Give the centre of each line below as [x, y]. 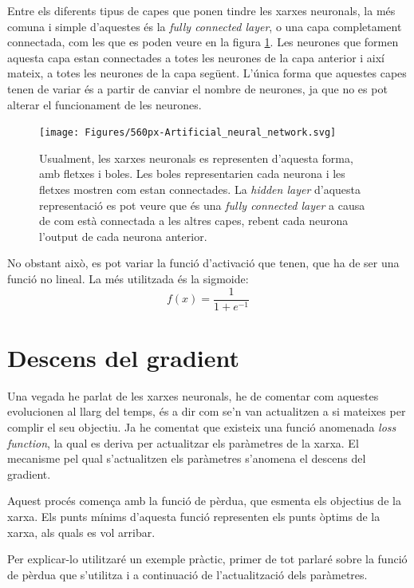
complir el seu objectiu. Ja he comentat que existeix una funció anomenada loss [202, 426]
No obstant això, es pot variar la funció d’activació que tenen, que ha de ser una [203, 263]
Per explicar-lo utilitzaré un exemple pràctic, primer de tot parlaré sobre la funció [207, 559]
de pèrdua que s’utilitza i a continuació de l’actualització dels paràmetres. [187, 574]
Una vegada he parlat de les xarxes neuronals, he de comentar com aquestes [193, 395]
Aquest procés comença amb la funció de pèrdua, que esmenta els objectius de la [204, 501]
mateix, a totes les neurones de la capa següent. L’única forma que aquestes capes [207, 73]
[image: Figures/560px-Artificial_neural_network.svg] [188, 133]
